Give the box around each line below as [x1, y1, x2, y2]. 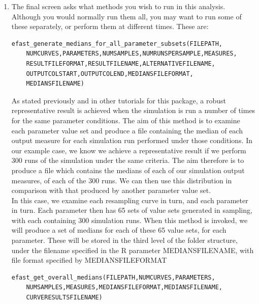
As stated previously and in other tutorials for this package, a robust [11, 95, 226, 105]
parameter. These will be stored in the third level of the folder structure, [11, 235, 238, 245]
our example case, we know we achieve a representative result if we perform [11, 145, 246, 155]
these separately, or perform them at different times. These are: [11, 21, 209, 32]
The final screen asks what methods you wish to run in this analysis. [11, 1, 225, 11]
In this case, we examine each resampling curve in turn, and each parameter [11, 195, 248, 205]
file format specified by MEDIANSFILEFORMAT [11, 255, 167, 265]
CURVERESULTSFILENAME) [26, 294, 103, 301]
